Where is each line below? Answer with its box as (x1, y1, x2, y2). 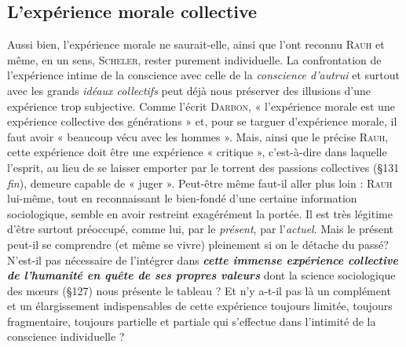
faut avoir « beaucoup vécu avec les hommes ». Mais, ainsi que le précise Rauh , (7, 128, 389, 144)
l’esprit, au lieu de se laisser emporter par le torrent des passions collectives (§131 (7, 159, 400, 175)
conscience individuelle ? (7, 328, 125, 345)
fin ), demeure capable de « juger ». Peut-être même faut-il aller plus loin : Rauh (7, 174, 393, 191)
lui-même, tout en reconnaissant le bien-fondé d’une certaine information (7, 190, 357, 206)
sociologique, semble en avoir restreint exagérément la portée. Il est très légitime (7, 205, 393, 221)
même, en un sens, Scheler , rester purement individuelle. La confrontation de (7, 51, 382, 68)
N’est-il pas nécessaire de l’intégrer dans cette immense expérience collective (7, 251, 398, 268)
